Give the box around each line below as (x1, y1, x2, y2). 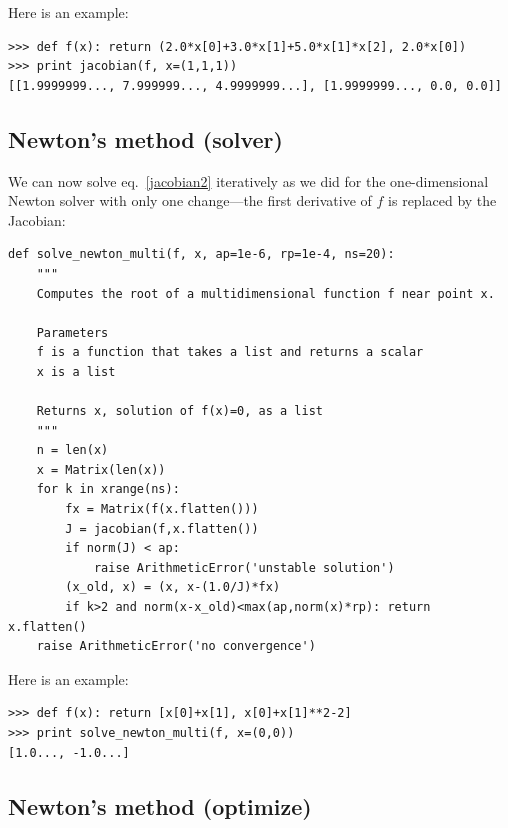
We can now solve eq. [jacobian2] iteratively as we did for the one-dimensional (8, 170, 489, 191)
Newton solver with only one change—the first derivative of (8, 190, 372, 211)
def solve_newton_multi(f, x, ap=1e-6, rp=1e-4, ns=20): (8, 247, 395, 262)
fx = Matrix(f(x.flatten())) (65, 502, 259, 517)
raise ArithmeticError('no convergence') (36, 639, 316, 654)
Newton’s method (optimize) (8, 790, 312, 821)
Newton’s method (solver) (8, 123, 283, 154)
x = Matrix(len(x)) (36, 462, 166, 477)
